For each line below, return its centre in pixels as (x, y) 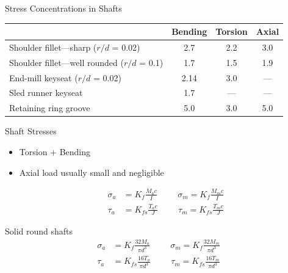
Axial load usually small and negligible (92, 172)
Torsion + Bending (55, 151)
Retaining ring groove (50, 108)
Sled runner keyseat (46, 93)
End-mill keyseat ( (44, 77)
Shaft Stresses (31, 131)
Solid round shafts (39, 231)
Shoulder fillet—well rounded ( (67, 62)
